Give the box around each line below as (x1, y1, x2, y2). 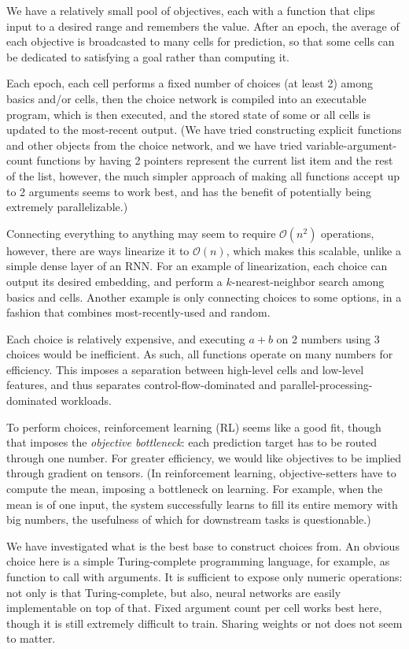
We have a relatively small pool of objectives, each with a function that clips (6, 2, 375, 18)
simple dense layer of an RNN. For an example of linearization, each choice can (6, 258, 388, 274)
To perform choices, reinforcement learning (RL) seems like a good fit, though (6, 418, 381, 435)
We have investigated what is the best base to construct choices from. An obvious (6, 537, 400, 554)
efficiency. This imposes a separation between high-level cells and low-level (6, 361, 364, 377)
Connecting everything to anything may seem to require (6, 224, 276, 241)
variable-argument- (305, 136, 397, 153)
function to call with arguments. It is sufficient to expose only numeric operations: (6, 569, 403, 584)
